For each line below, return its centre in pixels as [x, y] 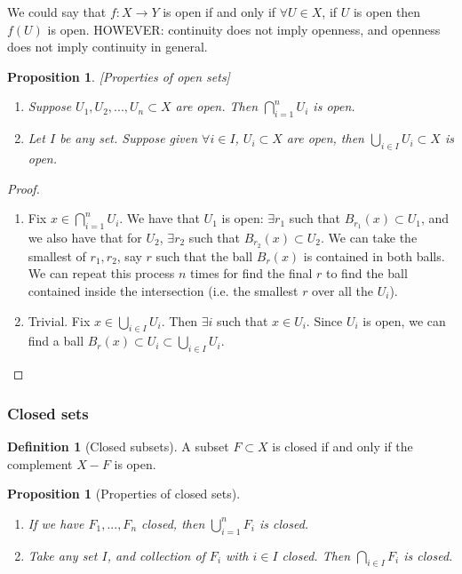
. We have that [159, 218]
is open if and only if [219, 12]
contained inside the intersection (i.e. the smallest [163, 291]
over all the [343, 291]
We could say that [57, 12]
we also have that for [85, 237]
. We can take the [369, 237]
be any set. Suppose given [129, 138]
